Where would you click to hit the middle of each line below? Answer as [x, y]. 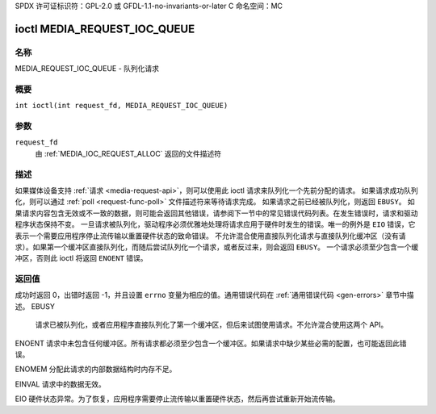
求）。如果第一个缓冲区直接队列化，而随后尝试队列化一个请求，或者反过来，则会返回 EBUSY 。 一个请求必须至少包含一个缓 [217, 247]
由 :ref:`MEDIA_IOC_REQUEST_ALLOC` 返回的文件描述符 [128, 153]
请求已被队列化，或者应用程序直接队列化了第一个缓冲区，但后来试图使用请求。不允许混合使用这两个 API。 [212, 325]
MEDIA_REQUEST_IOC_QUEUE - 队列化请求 [87, 69]
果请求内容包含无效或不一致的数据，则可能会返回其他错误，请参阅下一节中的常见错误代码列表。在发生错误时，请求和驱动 [216, 213]
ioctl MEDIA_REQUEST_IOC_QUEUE [105, 29]
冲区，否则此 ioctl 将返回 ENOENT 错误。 [82, 258]
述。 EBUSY [35, 306]
